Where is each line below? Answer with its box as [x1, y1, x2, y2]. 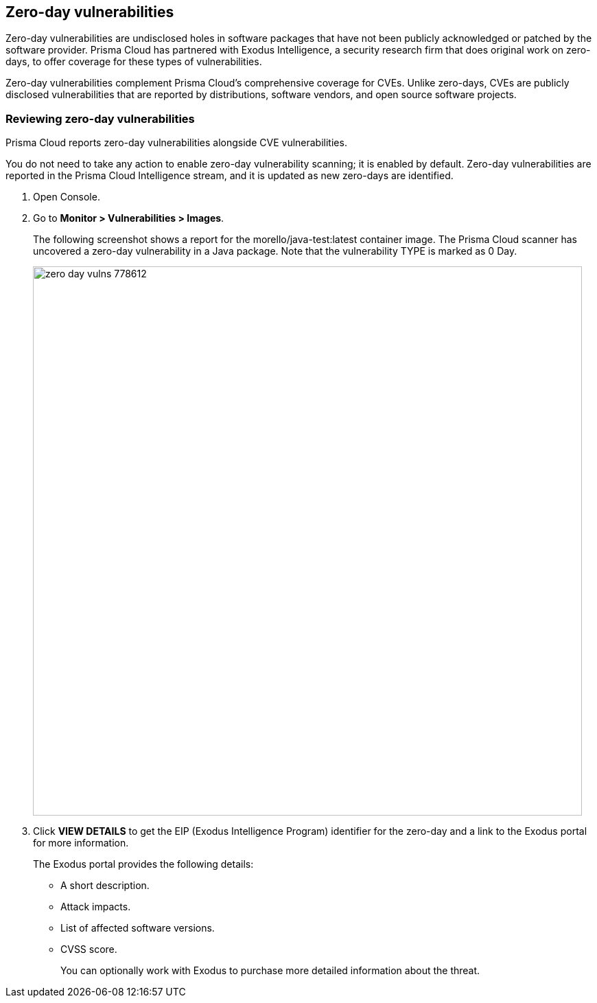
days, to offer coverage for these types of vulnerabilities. [5, 56, 262, 68]
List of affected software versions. [60, 922, 215, 934]
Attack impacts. [60, 901, 131, 913]
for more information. [33, 837, 129, 849]
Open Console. [33, 191, 100, 203]
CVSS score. [60, 943, 117, 956]
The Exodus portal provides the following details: [33, 858, 254, 871]
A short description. [60, 879, 150, 892]
